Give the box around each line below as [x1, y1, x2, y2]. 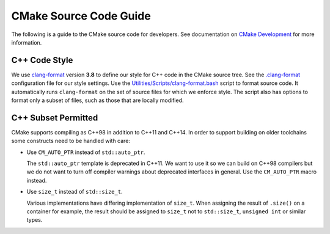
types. [26, 216, 43, 224]
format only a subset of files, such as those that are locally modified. [11, 97, 184, 104]
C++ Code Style [11, 55, 73, 65]
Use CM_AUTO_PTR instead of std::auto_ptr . [26, 148, 145, 156]
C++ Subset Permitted [11, 112, 98, 123]
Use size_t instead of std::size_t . [26, 188, 123, 196]
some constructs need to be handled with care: [11, 137, 131, 145]
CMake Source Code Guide [11, 9, 151, 23]
